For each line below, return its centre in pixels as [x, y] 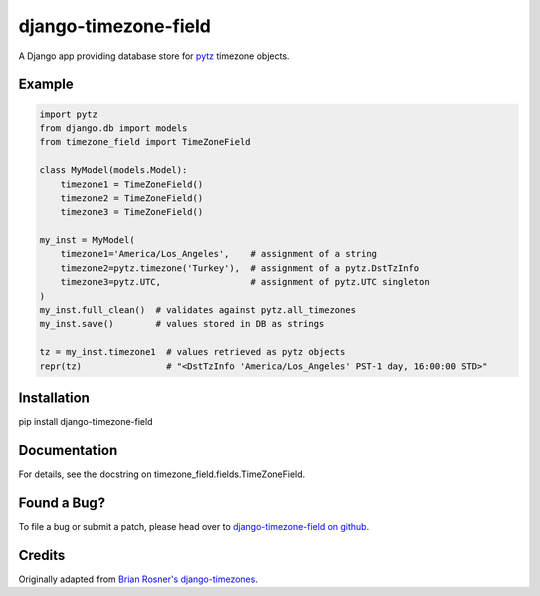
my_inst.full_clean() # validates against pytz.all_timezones [198, 310]
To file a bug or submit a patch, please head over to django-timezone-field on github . [194, 526]
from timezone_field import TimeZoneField [145, 142]
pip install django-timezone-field [85, 422]
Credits [42, 555]
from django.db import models [113, 128]
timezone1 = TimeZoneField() [132, 184]
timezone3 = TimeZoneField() [132, 212]
